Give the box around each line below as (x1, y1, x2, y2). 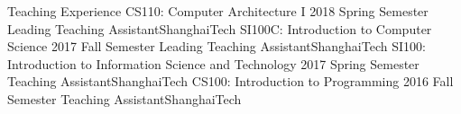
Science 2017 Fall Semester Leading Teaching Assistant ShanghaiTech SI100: (7, 37, 426, 56)
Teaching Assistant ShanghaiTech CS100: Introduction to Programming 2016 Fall (7, 72, 454, 91)
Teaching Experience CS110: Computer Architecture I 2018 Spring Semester (7, 2, 429, 20)
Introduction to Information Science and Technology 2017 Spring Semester (7, 54, 420, 73)
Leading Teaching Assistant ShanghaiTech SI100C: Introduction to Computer (7, 19, 432, 38)
